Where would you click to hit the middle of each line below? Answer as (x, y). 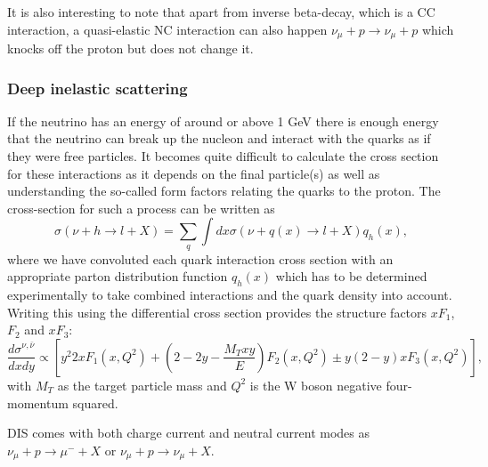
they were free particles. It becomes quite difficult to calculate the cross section (223, 156)
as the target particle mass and (142, 385)
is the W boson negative (316, 385)
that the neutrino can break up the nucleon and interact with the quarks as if (219, 138)
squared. (95, 403)
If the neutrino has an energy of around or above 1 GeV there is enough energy (223, 121)
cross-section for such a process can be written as (141, 208)
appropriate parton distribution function (118, 276)
